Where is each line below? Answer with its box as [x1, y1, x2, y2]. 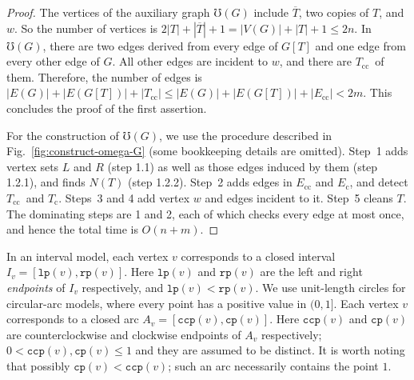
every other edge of [6, 53, 100, 70]
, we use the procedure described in [159, 126, 332, 143]
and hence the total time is [6, 221, 138, 238]
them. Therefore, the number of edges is [6, 68, 202, 85]
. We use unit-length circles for [255, 278, 406, 295]
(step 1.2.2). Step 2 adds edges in [128, 174, 293, 190]
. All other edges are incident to [112, 53, 269, 70]
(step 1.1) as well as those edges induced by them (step [107, 158, 378, 174]
